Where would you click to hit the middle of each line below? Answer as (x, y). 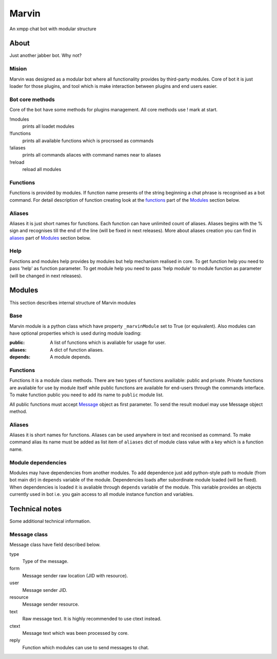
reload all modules (42, 169)
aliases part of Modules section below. (50, 238)
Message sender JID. (45, 590)
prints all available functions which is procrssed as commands (88, 141)
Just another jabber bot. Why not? (46, 55)
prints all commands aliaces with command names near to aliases (92, 155)
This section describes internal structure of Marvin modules (73, 302)
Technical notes (36, 509)
